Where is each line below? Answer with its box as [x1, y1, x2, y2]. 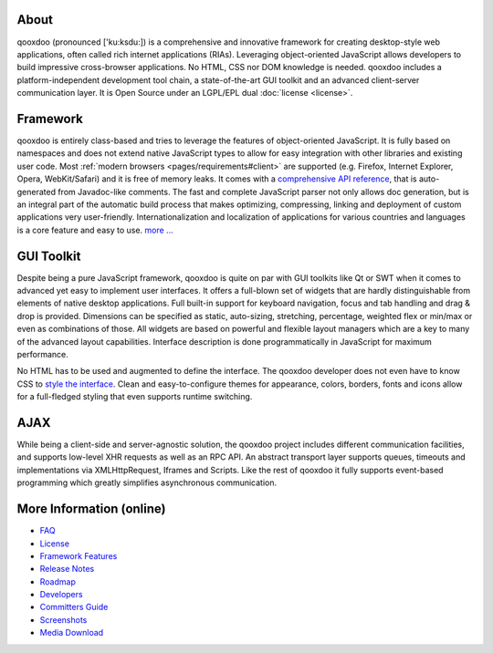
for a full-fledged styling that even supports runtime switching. [16, 391, 253, 402]
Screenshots [39, 614, 88, 625]
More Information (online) [16, 502, 166, 517]
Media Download [39, 627, 104, 638]
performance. [16, 348, 68, 359]
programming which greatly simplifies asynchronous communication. [16, 477, 278, 488]
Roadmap [39, 575, 77, 587]
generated [16, 186, 57, 197]
